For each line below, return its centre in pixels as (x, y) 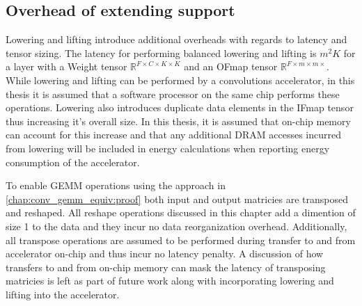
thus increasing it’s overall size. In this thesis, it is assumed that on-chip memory (178, 121)
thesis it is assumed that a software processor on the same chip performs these (173, 94)
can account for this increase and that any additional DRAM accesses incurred (173, 135)
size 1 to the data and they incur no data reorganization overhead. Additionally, (176, 226)
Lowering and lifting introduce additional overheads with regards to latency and (176, 39)
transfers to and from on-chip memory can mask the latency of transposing (166, 267)
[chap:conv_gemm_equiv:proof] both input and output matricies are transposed (177, 199)
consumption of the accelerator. (73, 162)
